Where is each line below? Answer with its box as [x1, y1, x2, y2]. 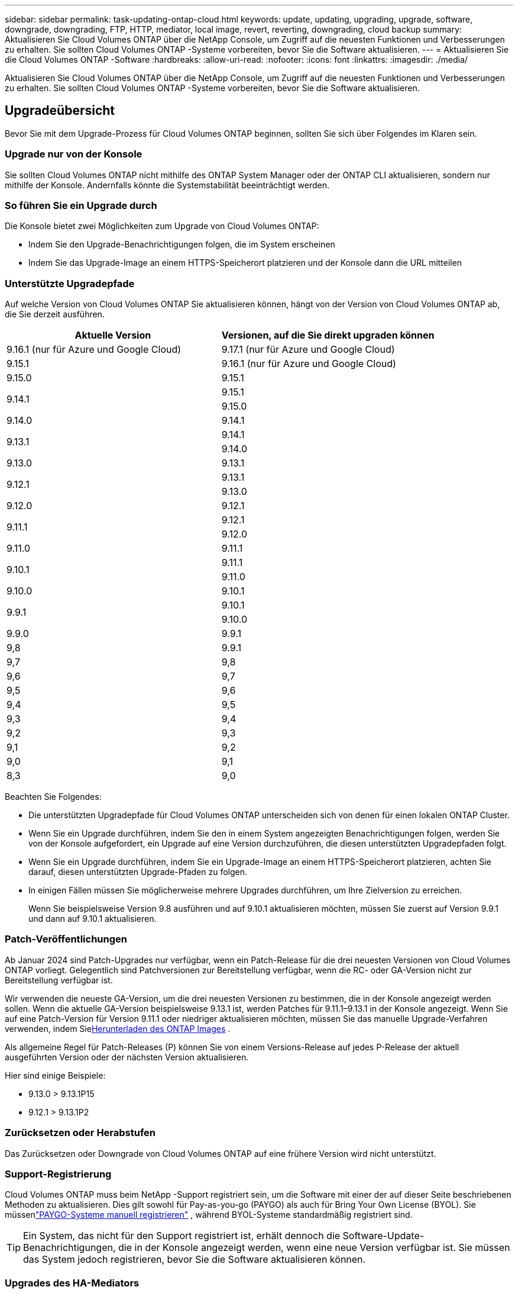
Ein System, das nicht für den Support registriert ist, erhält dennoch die [23, 1230, 341, 1242]
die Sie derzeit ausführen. [5, 309, 105, 320]
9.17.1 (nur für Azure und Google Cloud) [221, 343, 395, 356]
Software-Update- [342, 1230, 425, 1242]
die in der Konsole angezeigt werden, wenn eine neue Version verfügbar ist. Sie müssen [118, 1241, 510, 1254]
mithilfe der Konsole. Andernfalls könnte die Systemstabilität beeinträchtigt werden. [5, 179, 330, 190]
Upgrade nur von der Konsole [5, 148, 143, 160]
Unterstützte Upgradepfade [5, 277, 135, 290]
